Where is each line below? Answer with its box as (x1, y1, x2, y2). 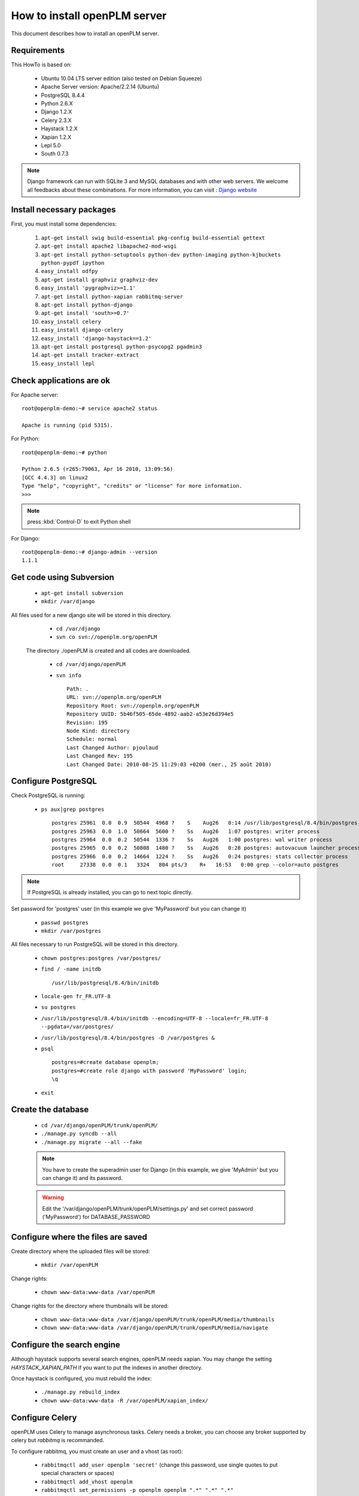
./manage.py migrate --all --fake (41, 1139, 142, 1145)
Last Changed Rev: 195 (66, 753, 133, 759)
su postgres (41, 1004, 76, 1011)
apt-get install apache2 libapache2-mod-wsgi (41, 243, 177, 250)
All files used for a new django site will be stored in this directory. (11, 611, 172, 619)
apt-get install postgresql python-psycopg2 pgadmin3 (41, 343, 202, 350)
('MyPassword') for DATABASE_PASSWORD (42, 1214, 151, 1221)
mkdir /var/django (41, 598, 95, 605)
